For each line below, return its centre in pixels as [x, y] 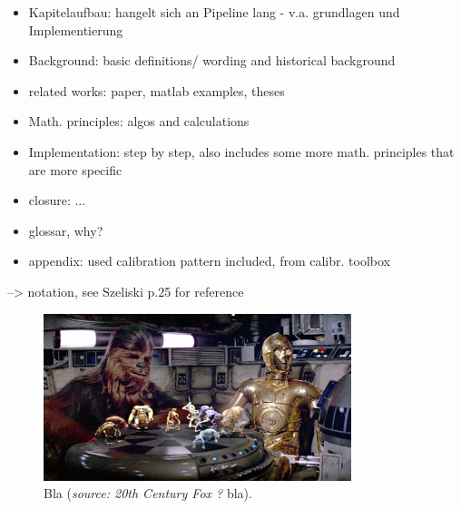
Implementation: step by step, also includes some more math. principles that [241, 151]
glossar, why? [66, 230]
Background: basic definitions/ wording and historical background [212, 60]
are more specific [75, 169]
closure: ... [57, 200]
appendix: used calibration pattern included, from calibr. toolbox [209, 261]
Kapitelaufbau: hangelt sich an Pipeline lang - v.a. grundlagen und [214, 12]
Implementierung [76, 29]
